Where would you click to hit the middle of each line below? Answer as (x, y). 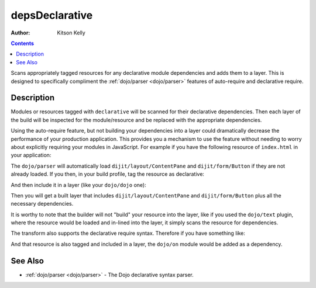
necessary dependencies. (42, 204)
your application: (31, 155)
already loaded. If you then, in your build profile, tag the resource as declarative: (108, 174)
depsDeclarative (52, 15)
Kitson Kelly (71, 33)
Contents (23, 43)
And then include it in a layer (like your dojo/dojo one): (78, 185)
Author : (20, 33)
